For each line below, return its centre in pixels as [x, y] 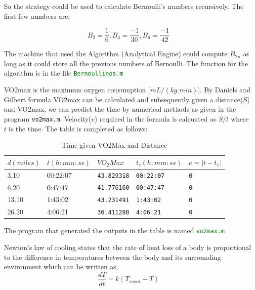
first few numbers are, [37, 16]
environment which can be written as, [61, 267]
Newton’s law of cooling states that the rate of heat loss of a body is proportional [127, 247]
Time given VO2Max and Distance [114, 145]
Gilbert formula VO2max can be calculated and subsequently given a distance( [124, 99]
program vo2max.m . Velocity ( [48, 118]
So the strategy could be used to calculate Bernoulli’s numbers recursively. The [124, 6]
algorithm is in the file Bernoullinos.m [64, 73]
